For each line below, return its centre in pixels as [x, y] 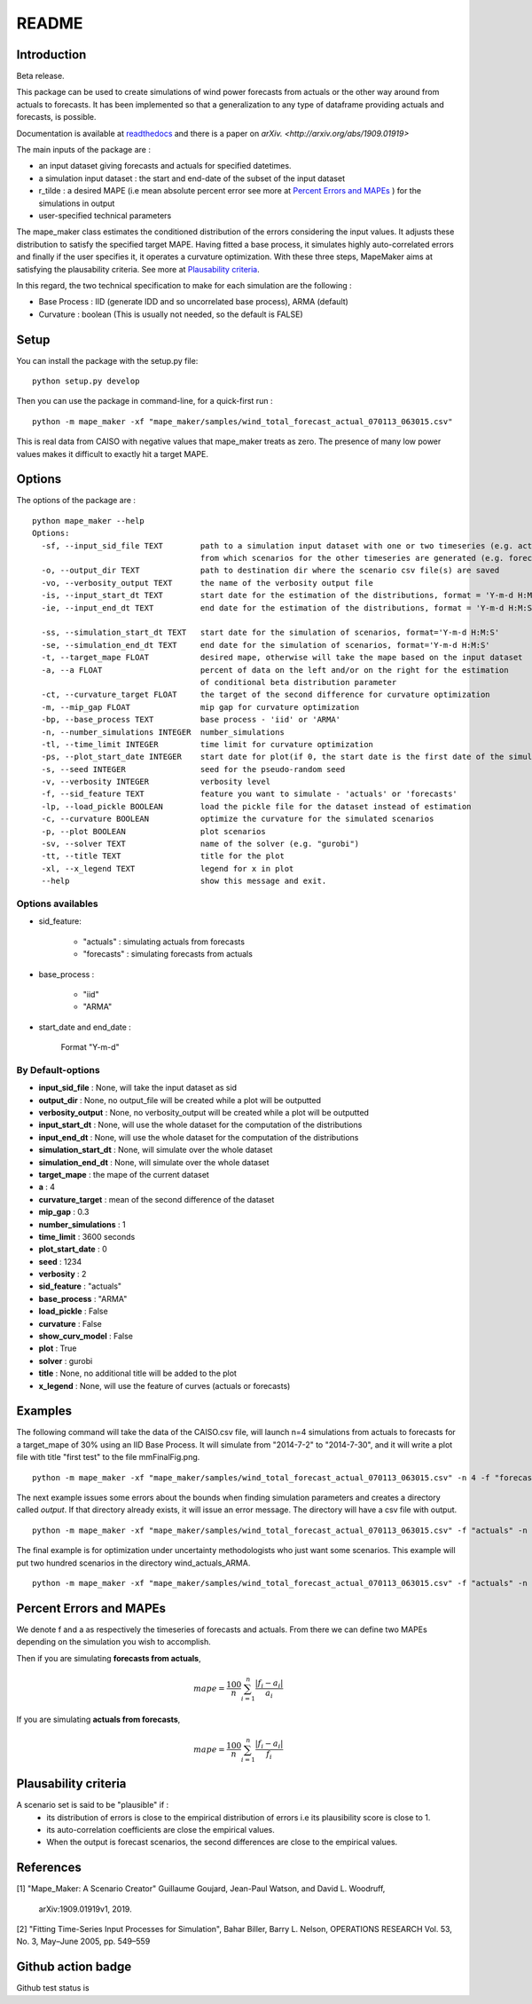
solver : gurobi [66, 1361]
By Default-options [59, 1069]
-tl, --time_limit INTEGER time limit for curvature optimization [207, 744]
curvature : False [70, 1323]
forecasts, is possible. [56, 117]
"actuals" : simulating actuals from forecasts [164, 942]
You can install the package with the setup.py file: [107, 360]
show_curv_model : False [86, 1337]
